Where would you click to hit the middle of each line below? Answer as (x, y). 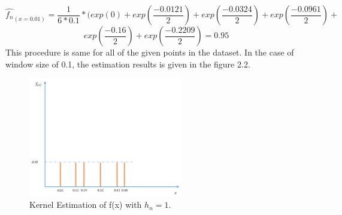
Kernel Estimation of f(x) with (86, 205)
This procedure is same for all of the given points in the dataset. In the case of (150, 52)
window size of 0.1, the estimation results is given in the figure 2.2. (128, 64)
